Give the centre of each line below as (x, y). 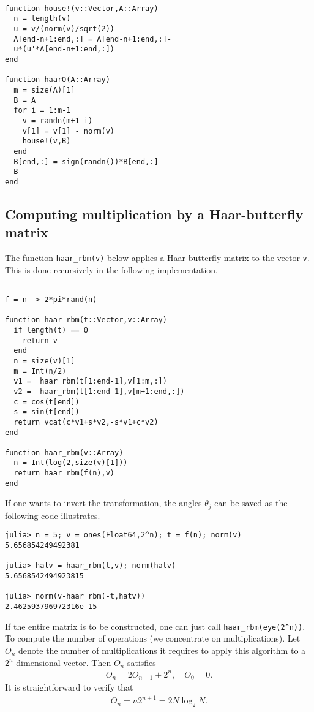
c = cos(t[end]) (47, 402)
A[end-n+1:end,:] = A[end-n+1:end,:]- (93, 39)
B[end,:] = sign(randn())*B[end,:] (86, 161)
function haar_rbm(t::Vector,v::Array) (86, 320)
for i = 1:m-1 (42, 111)
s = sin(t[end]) (47, 412)
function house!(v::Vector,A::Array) (82, 8)
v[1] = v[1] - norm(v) (68, 131)
